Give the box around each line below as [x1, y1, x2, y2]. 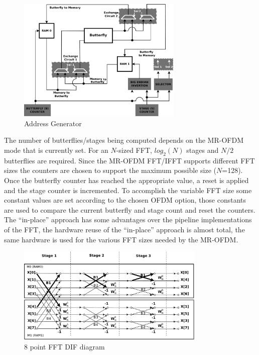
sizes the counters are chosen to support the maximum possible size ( [4, 165, 216, 175]
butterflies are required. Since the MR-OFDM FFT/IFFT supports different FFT [4, 155, 255, 165]
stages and [186, 144, 219, 155]
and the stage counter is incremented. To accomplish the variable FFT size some [4, 185, 252, 195]
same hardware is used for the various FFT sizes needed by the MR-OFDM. [4, 234, 238, 244]
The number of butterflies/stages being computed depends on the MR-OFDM [4, 135, 243, 145]
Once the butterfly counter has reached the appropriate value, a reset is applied [4, 174, 249, 185]
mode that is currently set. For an [4, 144, 108, 155]
